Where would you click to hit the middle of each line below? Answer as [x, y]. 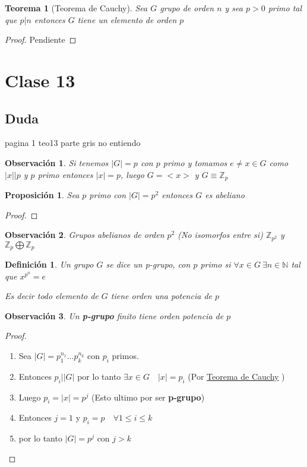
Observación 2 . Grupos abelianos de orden [85, 235]
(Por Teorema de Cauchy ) [236, 376]
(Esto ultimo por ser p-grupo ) [148, 397]
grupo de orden [187, 8]
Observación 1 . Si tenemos [57, 162]
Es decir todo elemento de [52, 296]
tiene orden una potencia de [161, 296]
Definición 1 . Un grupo [49, 264]
